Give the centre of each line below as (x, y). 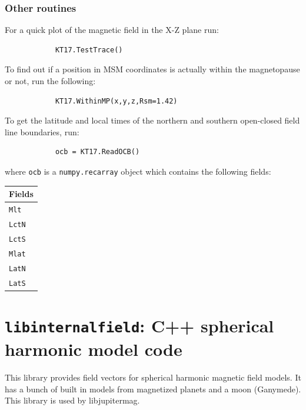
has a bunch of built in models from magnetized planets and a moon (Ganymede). (153, 389)
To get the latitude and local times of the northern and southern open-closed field (152, 120)
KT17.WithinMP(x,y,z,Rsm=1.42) (116, 101)
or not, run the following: (50, 81)
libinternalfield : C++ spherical (139, 325)
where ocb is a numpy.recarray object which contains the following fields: (138, 171)
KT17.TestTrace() (89, 50)
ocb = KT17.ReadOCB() (97, 152)
